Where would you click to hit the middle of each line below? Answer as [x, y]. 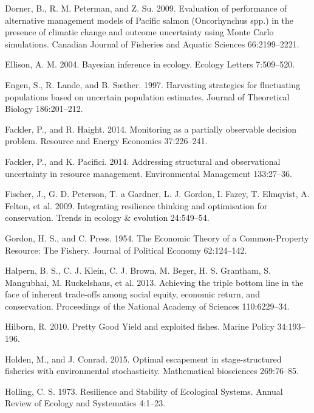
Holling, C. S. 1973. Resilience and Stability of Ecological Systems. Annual [144, 391]
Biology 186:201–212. [44, 109]
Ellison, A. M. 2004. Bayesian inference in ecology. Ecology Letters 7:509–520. [150, 64]
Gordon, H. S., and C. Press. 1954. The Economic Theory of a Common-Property [157, 238]
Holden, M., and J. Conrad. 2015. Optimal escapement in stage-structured [143, 359]
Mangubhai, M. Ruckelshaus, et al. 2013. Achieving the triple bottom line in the [154, 282]
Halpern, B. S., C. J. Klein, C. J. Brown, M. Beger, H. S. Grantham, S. [138, 270]
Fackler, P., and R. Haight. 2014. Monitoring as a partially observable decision [151, 129]
